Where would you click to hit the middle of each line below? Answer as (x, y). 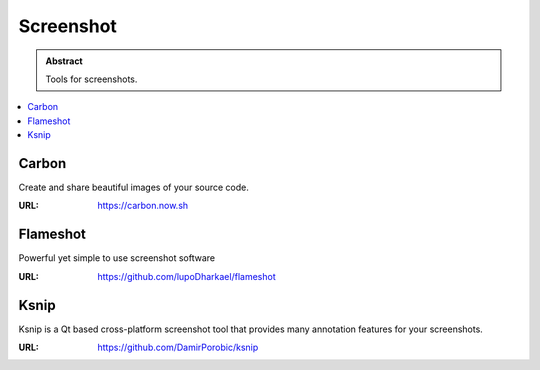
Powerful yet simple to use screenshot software (116, 258)
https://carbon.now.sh (143, 206)
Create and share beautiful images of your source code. (133, 187)
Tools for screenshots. (91, 79)
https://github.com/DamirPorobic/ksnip (178, 347)
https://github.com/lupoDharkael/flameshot (186, 276)
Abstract (64, 61)
